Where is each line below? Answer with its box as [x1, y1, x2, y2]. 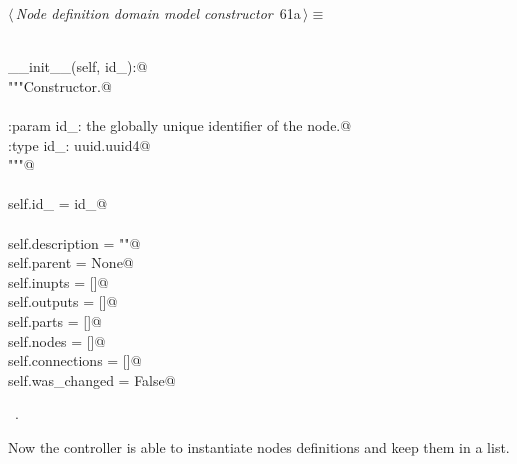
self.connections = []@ [8, 350, 142, 371]
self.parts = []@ [8, 310, 102, 331]
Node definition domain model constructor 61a [15, 3, 301, 23]
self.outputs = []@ [8, 291, 118, 312]
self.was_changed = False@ [8, 369, 176, 390]
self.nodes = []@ [8, 330, 106, 351]
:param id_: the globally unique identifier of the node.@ [8, 114, 352, 135]
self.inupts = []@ [8, 271, 109, 292]
